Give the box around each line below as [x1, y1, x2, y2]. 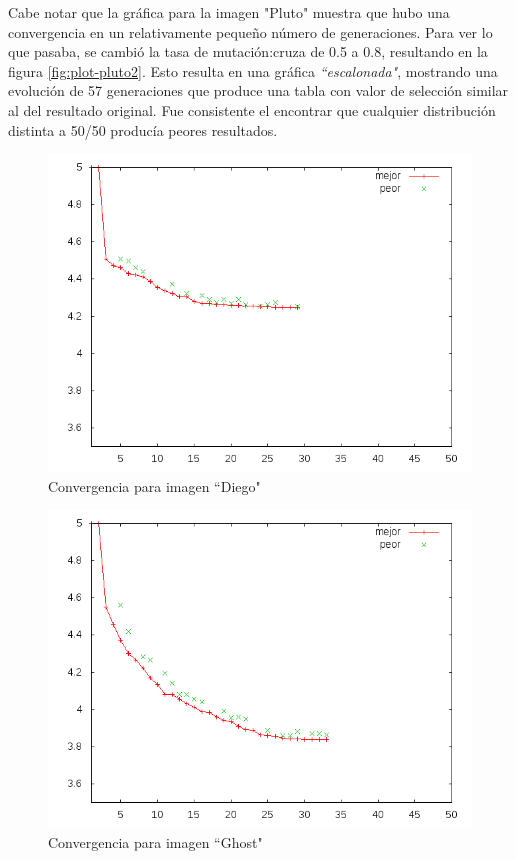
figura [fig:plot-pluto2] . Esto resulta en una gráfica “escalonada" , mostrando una [8, 60, 498, 81]
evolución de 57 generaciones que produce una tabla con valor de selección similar [8, 80, 509, 101]
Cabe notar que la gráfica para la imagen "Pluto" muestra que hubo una [8, 2, 450, 22]
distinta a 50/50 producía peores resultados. [8, 119, 278, 140]
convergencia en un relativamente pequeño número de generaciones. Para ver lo [8, 21, 493, 42]
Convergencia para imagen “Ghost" [48, 831, 263, 852]
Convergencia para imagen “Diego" [48, 475, 261, 496]
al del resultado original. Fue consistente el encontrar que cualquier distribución [8, 99, 496, 120]
